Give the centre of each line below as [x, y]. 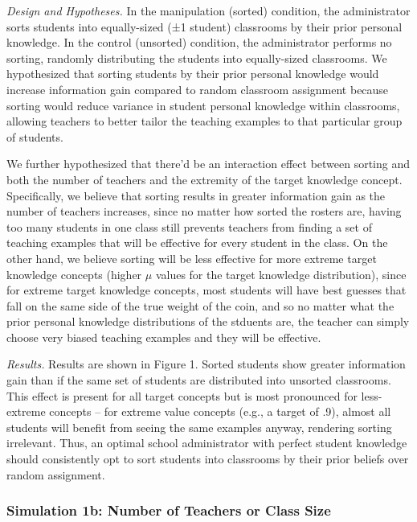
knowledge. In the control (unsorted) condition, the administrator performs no [199, 42]
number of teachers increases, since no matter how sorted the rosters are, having [204, 211]
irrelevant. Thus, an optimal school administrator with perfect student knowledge [207, 443]
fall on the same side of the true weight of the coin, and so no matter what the [200, 305]
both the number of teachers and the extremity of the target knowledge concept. [204, 179]
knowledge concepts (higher [74, 274]
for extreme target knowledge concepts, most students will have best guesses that [206, 290]
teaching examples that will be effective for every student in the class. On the [197, 243]
